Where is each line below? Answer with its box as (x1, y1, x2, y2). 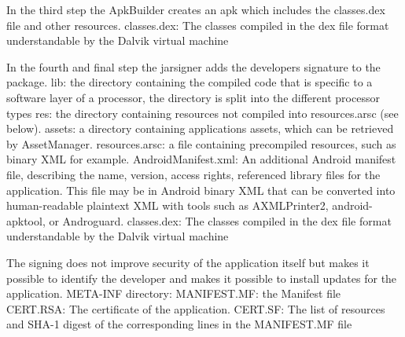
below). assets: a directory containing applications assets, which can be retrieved (6, 120, 394, 137)
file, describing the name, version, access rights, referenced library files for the (6, 166, 381, 182)
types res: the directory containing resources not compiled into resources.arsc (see (6, 104, 399, 121)
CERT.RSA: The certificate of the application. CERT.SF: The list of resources (6, 300, 385, 317)
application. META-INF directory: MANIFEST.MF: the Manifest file (6, 285, 341, 302)
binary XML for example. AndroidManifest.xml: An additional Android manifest (6, 151, 396, 167)
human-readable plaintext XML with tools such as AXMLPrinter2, (6, 197, 329, 214)
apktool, (6, 212, 46, 229)
